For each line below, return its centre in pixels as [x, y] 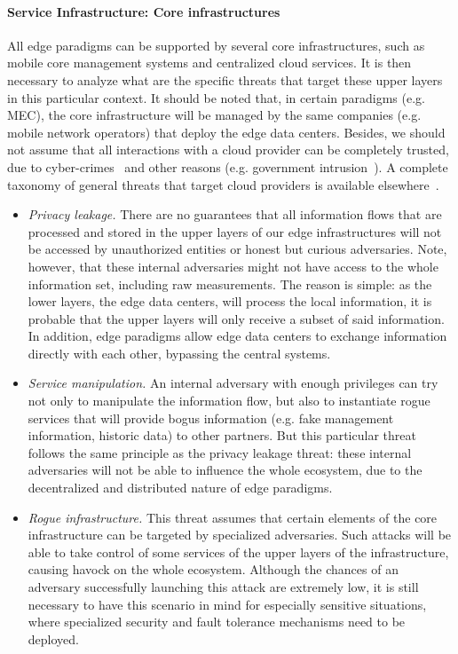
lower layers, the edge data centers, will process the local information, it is [230, 301]
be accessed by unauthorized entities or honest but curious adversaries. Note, [237, 249]
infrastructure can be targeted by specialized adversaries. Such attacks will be [240, 535]
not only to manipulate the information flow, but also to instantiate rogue [229, 401]
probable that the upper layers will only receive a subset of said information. [236, 318]
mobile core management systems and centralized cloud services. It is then [209, 63]
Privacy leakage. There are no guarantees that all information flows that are [235, 214]
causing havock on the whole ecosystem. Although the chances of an [213, 569]
